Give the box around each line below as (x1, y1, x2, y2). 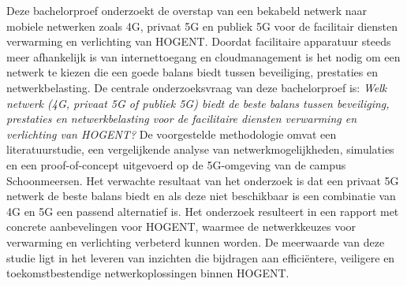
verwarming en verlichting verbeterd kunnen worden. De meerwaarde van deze (6, 233, 385, 250)
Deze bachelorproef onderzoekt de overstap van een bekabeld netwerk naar (6, 2, 368, 18)
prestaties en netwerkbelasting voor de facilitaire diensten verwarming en (6, 110, 357, 127)
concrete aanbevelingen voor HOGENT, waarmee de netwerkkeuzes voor (6, 218, 357, 235)
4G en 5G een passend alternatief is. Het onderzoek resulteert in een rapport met (6, 202, 399, 219)
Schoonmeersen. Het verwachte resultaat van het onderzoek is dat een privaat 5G (6, 172, 399, 188)
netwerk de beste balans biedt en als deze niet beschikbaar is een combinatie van (6, 188, 396, 204)
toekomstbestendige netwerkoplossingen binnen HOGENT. (6, 265, 289, 281)
